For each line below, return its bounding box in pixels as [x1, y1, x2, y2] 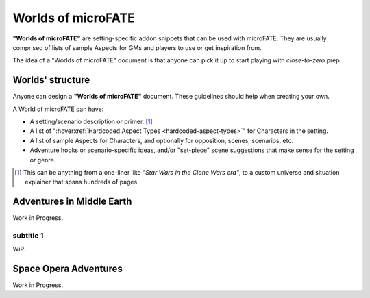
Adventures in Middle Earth [12, 196, 132, 208]
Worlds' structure [12, 74, 90, 86]
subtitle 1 [12, 231, 44, 240]
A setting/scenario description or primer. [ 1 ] [29, 117, 153, 126]
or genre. [29, 156, 56, 164]
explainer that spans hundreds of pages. [25, 178, 140, 186]
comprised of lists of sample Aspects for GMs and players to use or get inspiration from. [12, 43, 262, 51]
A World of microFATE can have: [12, 105, 104, 113]
